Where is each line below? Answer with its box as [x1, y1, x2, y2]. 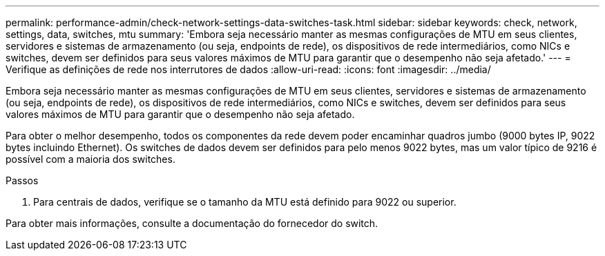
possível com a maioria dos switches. [6, 153, 175, 165]
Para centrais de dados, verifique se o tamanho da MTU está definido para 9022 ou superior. [33, 196, 457, 208]
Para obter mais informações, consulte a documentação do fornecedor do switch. [6, 217, 378, 229]
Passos [6, 175, 39, 186]
